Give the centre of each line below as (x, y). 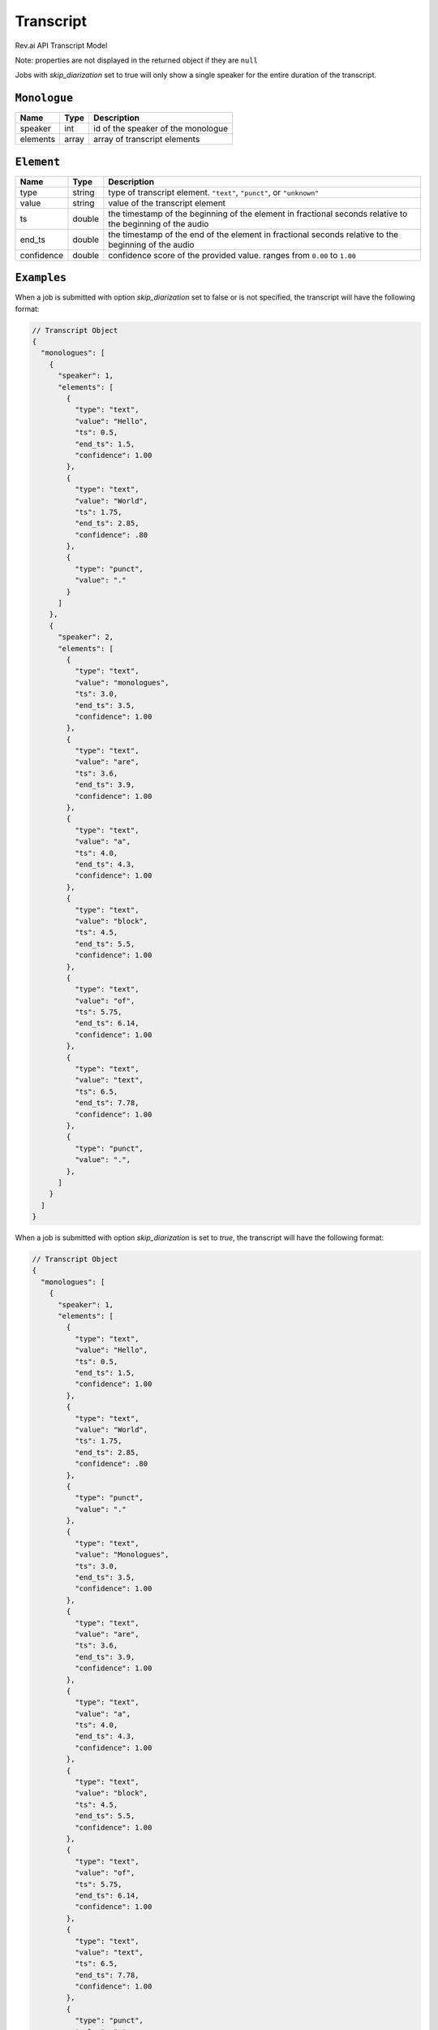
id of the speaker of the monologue (161, 128)
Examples (41, 278)
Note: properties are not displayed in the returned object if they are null (137, 60)
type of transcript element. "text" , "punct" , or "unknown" (214, 192)
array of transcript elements (147, 140)
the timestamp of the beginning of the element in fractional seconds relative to (258, 214)
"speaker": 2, (86, 637)
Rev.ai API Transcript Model (61, 45)
